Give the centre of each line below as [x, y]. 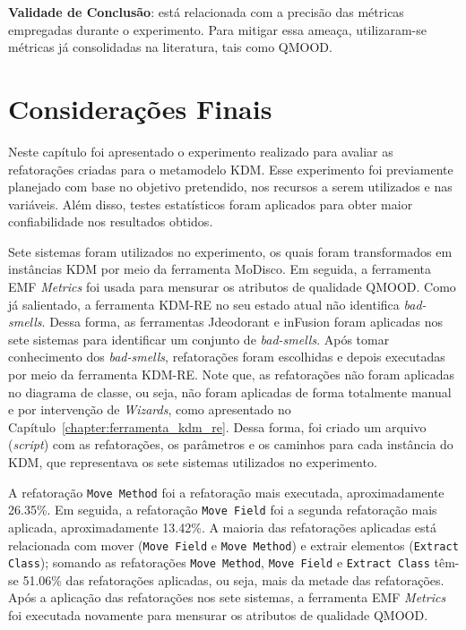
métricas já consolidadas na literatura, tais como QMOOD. [170, 47]
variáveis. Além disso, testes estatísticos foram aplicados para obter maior [211, 204]
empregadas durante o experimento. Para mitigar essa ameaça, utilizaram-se [217, 29]
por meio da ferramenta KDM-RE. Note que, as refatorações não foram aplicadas [232, 375]
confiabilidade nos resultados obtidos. [111, 221]
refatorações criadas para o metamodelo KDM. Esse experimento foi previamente [231, 169]
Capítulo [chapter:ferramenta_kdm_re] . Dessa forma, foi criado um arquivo [217, 426]
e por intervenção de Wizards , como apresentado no [150, 409]
